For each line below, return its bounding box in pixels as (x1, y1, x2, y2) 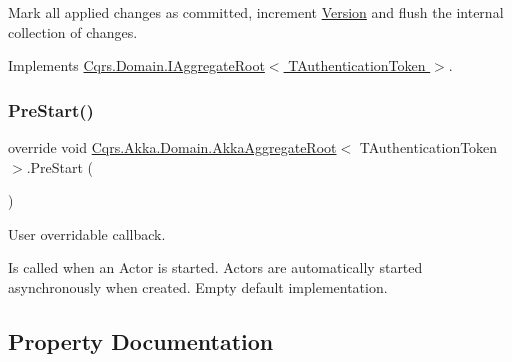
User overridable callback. (8, 223, 166, 244)
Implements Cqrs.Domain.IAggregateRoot (8, 55, 265, 76)
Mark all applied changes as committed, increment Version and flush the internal (8, 2, 504, 22)
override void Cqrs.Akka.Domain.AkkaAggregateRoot (8, 137, 337, 157)
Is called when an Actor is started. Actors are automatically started (8, 257, 423, 278)
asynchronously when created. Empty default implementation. (8, 276, 388, 297)
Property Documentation (8, 325, 274, 356)
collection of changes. (8, 21, 138, 42)
